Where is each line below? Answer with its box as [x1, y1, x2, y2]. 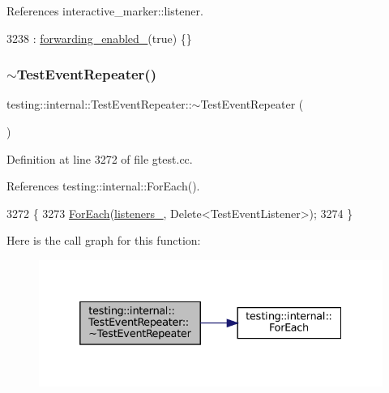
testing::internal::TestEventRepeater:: [6, 96, 192, 113]
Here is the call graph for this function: [6, 232, 201, 249]
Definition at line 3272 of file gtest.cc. [6, 150, 193, 167]
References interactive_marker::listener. [6, 2, 203, 19]
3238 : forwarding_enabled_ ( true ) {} [6, 29, 192, 46]
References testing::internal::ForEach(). [6, 177, 200, 194]
